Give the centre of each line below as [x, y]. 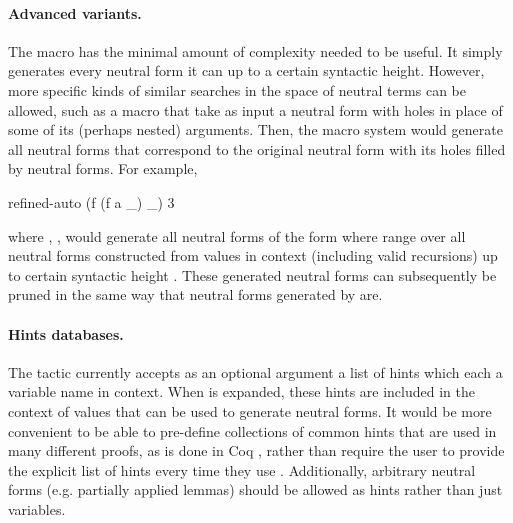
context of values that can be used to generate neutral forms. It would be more [250, 410]
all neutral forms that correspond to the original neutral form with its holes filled [257, 148]
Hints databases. [66, 333]
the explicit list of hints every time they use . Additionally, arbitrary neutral [242, 469]
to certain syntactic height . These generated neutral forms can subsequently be [252, 274]
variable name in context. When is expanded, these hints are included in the [241, 391]
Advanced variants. [75, 12]
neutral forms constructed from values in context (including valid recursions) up [253, 255]
